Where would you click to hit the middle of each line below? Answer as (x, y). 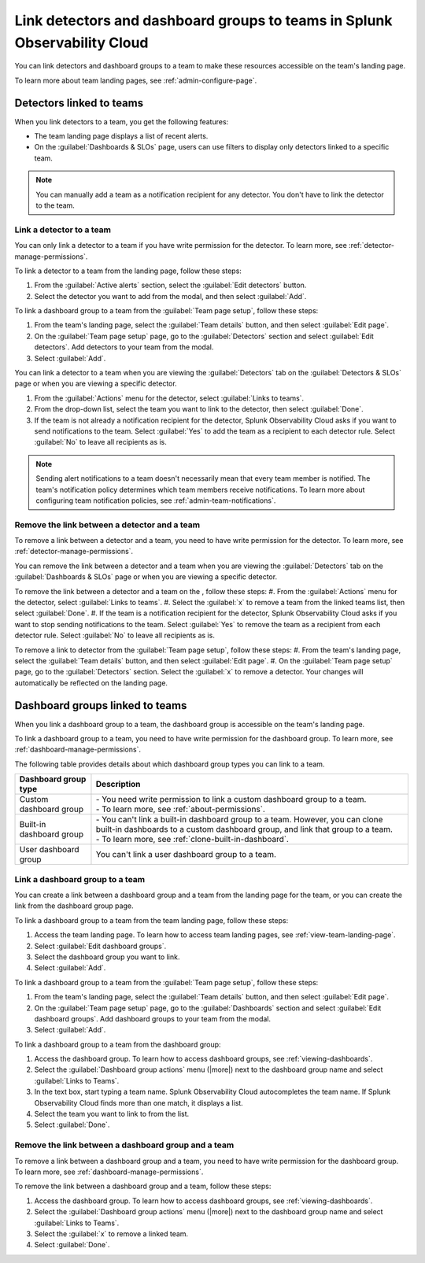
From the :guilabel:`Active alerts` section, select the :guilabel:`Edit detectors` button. (170, 285)
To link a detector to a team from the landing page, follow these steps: (128, 271)
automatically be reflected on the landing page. (91, 683)
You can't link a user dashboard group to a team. (186, 855)
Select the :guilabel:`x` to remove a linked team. (111, 1233)
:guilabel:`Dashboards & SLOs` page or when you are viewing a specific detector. (146, 577)
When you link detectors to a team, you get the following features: (122, 121)
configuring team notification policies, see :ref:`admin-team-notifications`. (156, 500)
